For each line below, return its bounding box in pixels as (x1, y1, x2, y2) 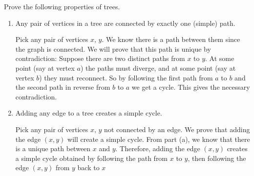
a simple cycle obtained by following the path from (15, 153, 168, 163)
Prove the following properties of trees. (4, 1, 120, 11)
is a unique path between (15, 143, 91, 154)
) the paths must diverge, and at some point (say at (80, 62, 236, 73)
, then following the (188, 153, 246, 163)
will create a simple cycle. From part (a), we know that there (67, 134, 250, 144)
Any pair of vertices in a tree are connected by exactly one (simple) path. (15, 18, 235, 28)
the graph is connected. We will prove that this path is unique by (15, 43, 211, 54)
